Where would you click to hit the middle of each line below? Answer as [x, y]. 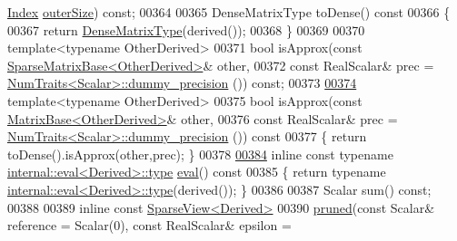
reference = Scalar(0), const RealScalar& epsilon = [149, 225]
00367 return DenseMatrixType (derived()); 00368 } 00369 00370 [186, 29]
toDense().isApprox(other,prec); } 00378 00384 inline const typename [200, 154]
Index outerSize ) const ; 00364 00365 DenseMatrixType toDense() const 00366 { [229, 12]
